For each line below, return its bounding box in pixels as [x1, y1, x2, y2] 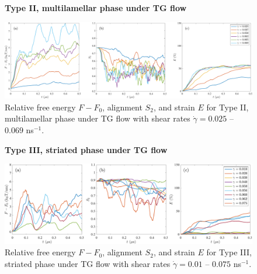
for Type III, [206, 246, 252, 258]
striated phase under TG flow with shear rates [5, 257, 171, 269]
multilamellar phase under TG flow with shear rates [5, 112, 190, 124]
